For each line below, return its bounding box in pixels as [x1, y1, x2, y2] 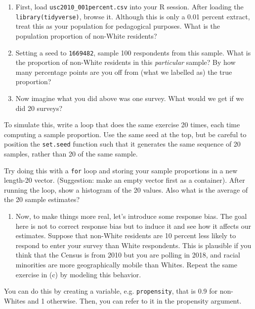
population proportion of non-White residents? [15, 30, 157, 41]
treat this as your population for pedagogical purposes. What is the [15, 21, 220, 31]
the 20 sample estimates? [4, 194, 80, 205]
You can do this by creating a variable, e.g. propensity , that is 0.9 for [4, 286, 217, 296]
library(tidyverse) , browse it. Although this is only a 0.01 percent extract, [15, 11, 250, 21]
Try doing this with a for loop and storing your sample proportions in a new [4, 165, 238, 175]
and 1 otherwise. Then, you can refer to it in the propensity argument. [27, 295, 242, 306]
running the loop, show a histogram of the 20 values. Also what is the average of [4, 184, 248, 195]
